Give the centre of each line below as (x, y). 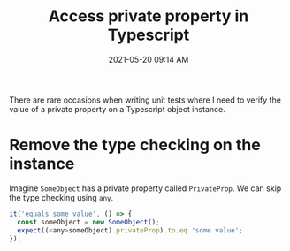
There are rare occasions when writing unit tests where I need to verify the (145, 100)
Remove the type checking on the (135, 145)
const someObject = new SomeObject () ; (89, 222)
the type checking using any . (61, 197)
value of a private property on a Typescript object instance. (117, 109)
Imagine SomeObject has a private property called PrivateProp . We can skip (145, 188)
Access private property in (149, 16)
